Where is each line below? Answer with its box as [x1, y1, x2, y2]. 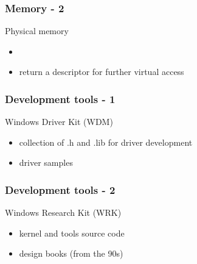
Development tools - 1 [5, 91, 116, 106]
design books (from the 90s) [19, 247, 123, 260]
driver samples [19, 156, 73, 169]
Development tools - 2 [5, 182, 116, 197]
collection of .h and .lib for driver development [19, 135, 193, 148]
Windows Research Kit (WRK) [5, 206, 122, 219]
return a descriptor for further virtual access [19, 65, 184, 78]
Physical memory [5, 24, 69, 37]
